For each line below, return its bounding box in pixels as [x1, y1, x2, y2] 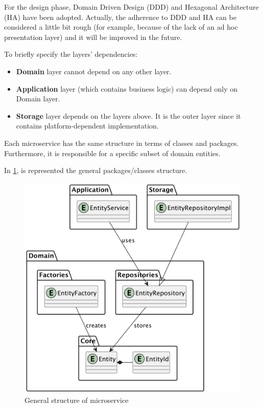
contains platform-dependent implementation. [16, 120, 159, 131]
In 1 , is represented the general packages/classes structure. [4, 165, 187, 176]
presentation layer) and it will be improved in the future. [4, 31, 182, 42]
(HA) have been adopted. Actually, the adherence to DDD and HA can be [4, 11, 236, 22]
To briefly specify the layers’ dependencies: [4, 49, 138, 59]
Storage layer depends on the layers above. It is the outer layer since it [16, 110, 241, 121]
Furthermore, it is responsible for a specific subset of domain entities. [4, 147, 221, 158]
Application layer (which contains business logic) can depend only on [16, 83, 238, 94]
